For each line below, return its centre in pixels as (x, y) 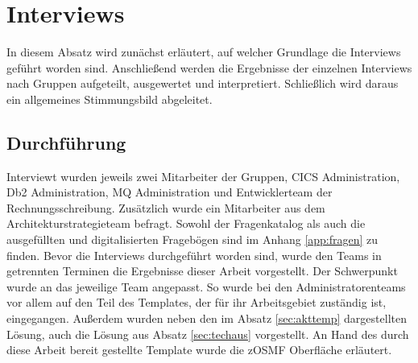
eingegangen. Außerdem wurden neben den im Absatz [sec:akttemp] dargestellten (207, 318)
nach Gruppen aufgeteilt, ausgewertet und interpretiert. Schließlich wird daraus (203, 83)
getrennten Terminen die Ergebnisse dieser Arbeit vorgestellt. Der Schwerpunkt (202, 271)
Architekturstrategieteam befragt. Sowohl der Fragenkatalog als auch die (186, 223)
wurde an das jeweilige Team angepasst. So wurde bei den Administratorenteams (206, 286)
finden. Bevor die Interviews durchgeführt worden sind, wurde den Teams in (194, 255)
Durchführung (66, 142)
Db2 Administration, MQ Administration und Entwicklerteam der (170, 192)
